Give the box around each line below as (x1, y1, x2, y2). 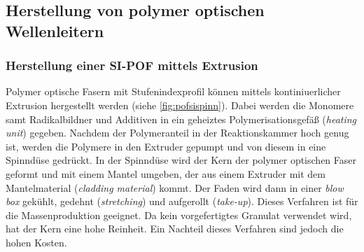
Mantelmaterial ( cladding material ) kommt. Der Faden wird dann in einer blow (6, 180, 344, 195)
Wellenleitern (6, 20, 104, 41)
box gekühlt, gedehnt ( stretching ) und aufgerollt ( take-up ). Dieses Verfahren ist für (6, 194, 358, 209)
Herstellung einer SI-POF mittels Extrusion (6, 57, 258, 74)
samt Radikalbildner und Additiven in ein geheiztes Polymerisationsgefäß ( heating (6, 111, 357, 126)
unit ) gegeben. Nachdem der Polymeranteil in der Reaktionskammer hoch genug (6, 125, 349, 140)
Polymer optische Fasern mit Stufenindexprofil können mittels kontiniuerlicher (6, 84, 341, 99)
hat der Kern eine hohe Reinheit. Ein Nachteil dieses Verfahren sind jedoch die (6, 221, 344, 236)
